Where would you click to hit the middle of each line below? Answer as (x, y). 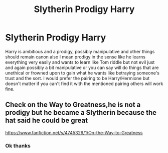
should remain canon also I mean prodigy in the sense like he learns (75, 57)
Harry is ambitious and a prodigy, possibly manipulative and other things (80, 51)
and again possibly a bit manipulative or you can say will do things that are (82, 67)
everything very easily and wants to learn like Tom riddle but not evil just (80, 62)
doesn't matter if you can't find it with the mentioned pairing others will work (84, 84)
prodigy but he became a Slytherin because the (81, 112)
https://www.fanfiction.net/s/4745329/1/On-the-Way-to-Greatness (74, 132)
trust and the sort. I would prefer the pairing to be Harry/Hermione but (77, 78)
